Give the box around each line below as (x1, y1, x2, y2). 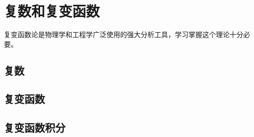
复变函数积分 (4, 120, 65, 135)
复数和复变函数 (4, 1, 100, 21)
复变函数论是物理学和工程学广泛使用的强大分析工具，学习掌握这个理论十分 (4, 29, 243, 39)
